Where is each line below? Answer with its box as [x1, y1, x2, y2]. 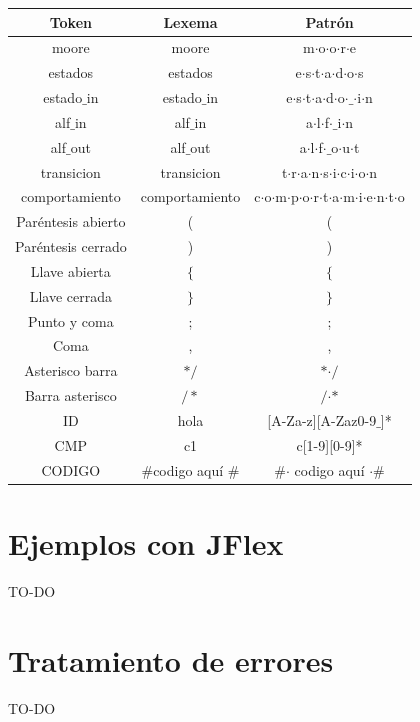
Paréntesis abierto [16, 211, 126, 232]
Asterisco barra [24, 360, 118, 381]
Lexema [163, 11, 218, 32]
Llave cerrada [29, 285, 112, 306]
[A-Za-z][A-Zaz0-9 [267, 410, 377, 430]
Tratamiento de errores [8, 639, 334, 680]
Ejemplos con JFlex [8, 522, 284, 563]
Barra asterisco [24, 385, 117, 406]
